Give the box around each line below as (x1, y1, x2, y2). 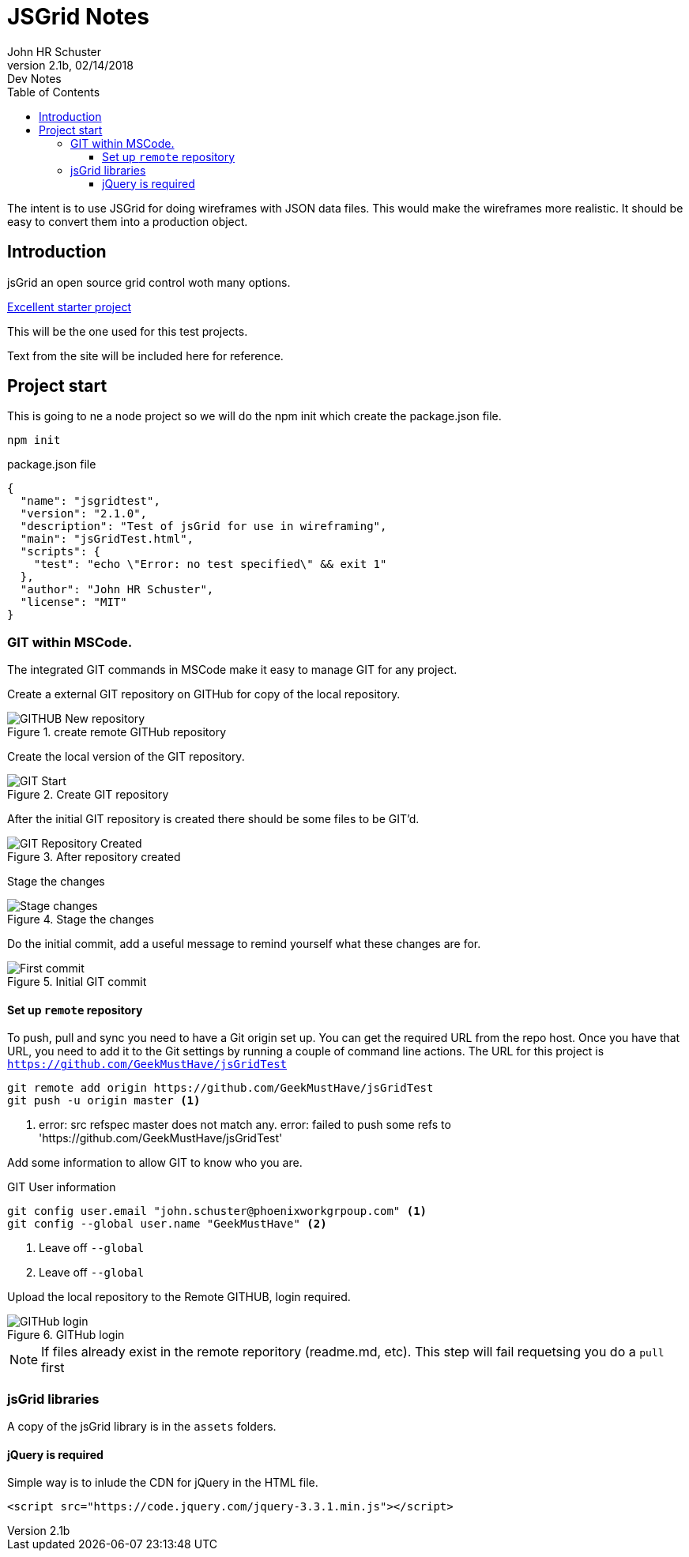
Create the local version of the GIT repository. (7, 750, 245, 764)
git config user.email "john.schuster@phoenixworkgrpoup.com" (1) (7, 1205, 427, 1218)
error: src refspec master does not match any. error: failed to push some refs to (39, 1118, 451, 1132)
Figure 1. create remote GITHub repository (7, 725, 227, 739)
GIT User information (7, 1180, 116, 1194)
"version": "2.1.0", (20, 507, 148, 521)
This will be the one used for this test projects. (7, 324, 248, 338)
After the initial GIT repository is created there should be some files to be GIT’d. (7, 812, 420, 826)
